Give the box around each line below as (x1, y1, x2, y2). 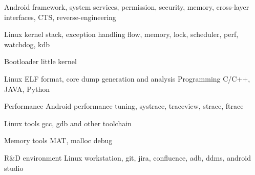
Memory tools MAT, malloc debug (4, 135, 113, 146)
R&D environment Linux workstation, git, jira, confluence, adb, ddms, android (4, 152, 251, 163)
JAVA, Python (4, 83, 50, 94)
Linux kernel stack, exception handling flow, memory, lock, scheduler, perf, (4, 29, 239, 40)
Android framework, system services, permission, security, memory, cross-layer (4, 2, 249, 12)
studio (4, 162, 24, 173)
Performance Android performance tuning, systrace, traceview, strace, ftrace (4, 101, 244, 111)
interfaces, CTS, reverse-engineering (4, 11, 116, 22)
